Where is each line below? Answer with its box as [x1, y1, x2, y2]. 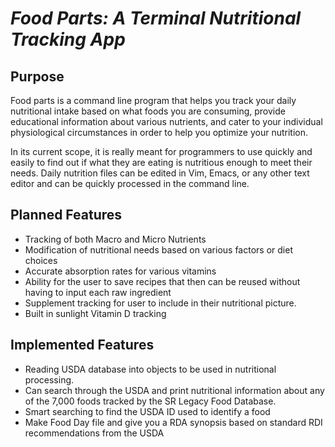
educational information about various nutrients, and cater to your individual [10, 116, 323, 127]
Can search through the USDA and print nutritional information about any [24, 384, 325, 396]
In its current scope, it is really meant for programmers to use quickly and [10, 146, 313, 157]
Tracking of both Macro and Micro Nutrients [24, 233, 207, 245]
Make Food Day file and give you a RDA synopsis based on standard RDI [24, 416, 323, 428]
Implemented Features [10, 337, 155, 354]
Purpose [10, 68, 65, 85]
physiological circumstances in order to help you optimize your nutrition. [10, 127, 308, 138]
